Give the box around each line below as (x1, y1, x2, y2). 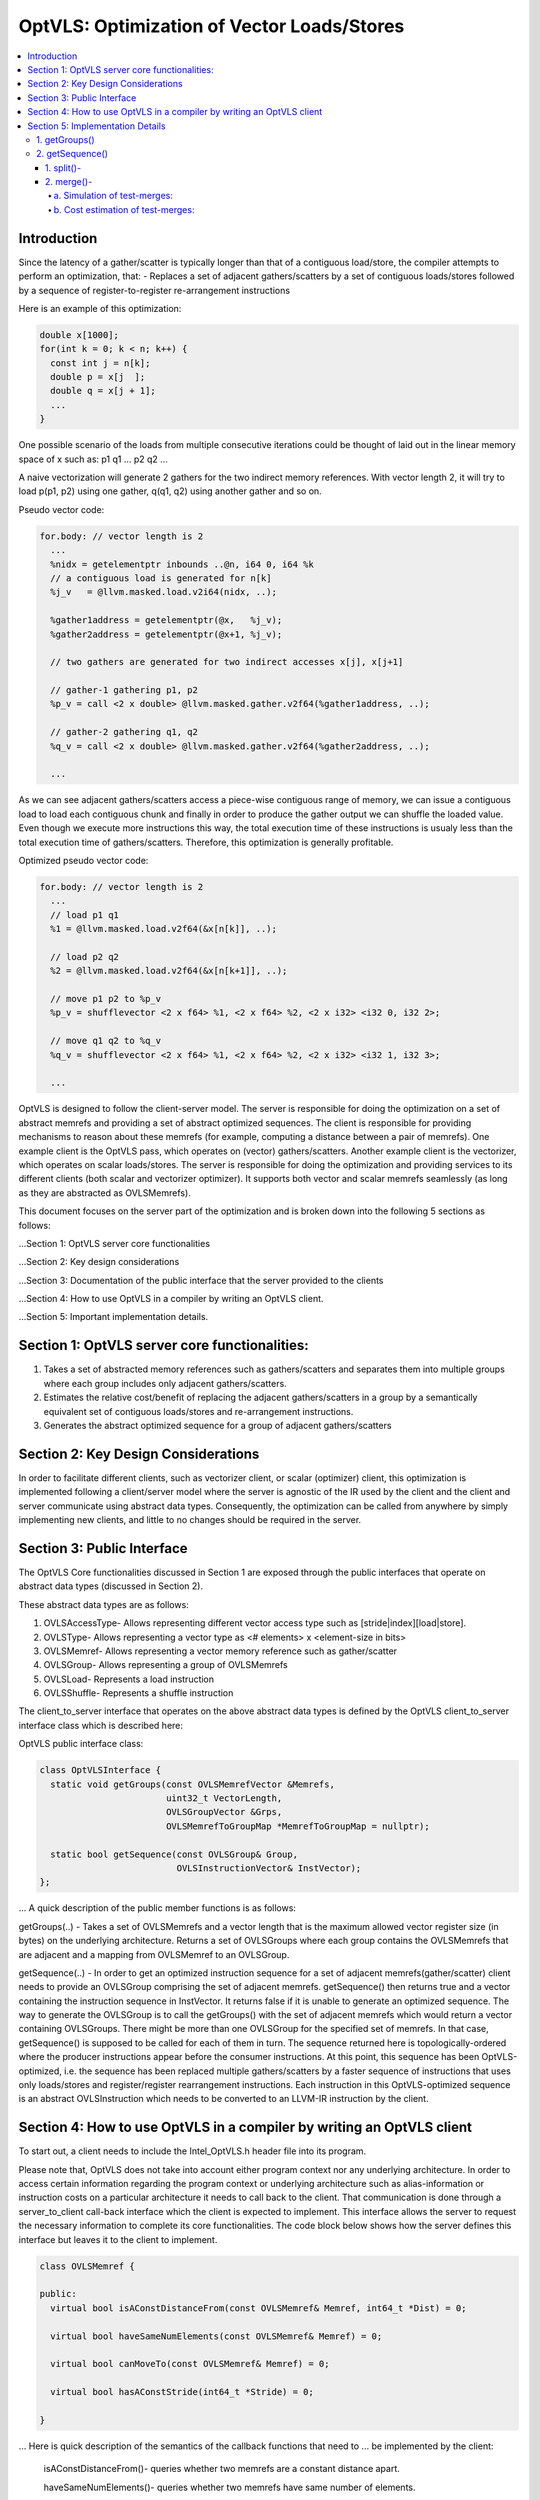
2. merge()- (45, 176, 93, 188)
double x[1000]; (39, 329, 120, 340)
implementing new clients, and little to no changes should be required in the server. (18, 1514, 362, 1526)
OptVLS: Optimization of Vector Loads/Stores (18, 15, 405, 37)
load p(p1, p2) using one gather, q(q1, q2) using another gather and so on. (18, 485, 322, 497)
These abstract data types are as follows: (18, 1598, 189, 1610)
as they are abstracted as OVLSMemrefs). (18, 1186, 192, 1199)
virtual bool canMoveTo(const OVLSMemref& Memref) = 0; (50, 2358, 330, 2370)
